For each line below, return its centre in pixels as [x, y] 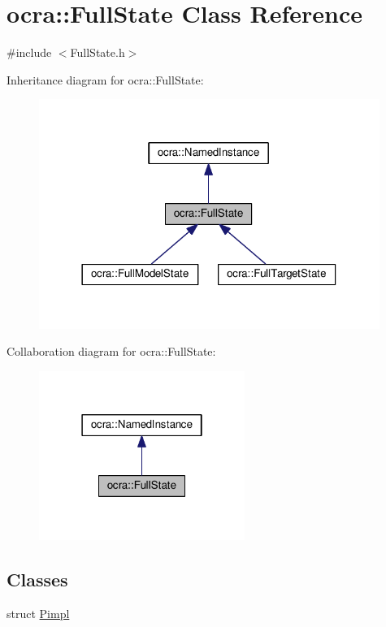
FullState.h [98, 52]
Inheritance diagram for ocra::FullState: [105, 79]
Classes [37, 579]
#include [29, 52]
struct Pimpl [38, 613]
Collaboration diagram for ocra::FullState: [111, 351]
